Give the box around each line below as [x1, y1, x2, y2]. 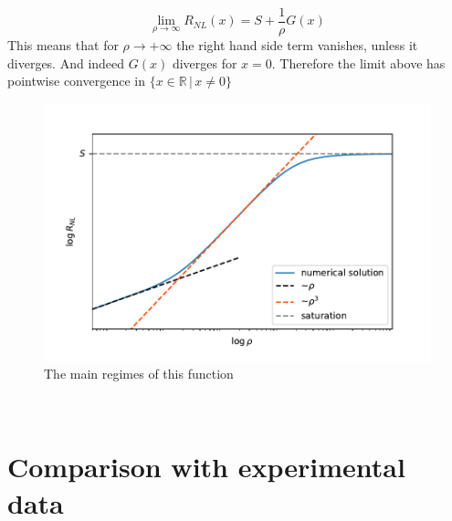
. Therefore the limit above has [271, 53, 446, 72]
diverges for [172, 53, 237, 72]
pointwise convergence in [7, 71, 145, 90]
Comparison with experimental [7, 448, 405, 485]
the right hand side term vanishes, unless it [176, 36, 418, 55]
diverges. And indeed [7, 53, 125, 72]
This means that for [7, 36, 119, 55]
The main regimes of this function [44, 364, 234, 383]
